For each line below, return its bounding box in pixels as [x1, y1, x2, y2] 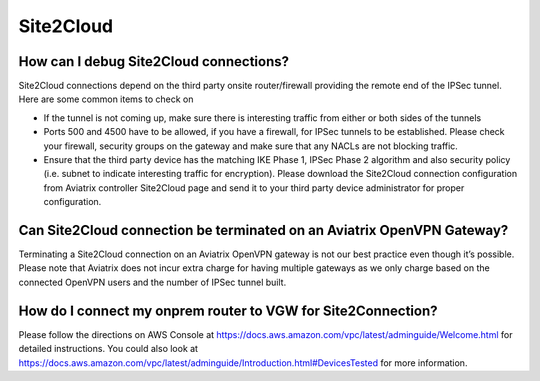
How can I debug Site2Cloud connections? [18, 53, 290, 70]
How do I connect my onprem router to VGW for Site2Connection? [18, 302, 438, 319]
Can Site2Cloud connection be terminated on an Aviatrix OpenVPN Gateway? [18, 222, 509, 239]
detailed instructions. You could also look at [18, 343, 199, 355]
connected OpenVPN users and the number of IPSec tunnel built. [18, 276, 287, 288]
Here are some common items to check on [18, 93, 194, 105]
